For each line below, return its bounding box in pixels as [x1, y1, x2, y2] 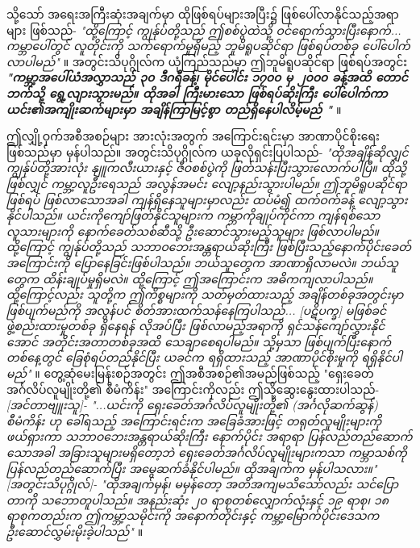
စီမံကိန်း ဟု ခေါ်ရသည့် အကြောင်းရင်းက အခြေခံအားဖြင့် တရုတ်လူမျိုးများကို [6, 412, 382, 429]
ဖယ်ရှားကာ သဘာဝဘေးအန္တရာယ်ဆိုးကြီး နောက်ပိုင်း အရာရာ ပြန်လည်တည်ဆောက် [6, 428, 413, 445]
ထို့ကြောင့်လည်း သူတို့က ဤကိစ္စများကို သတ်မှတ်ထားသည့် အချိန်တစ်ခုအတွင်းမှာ [6, 286, 404, 303]
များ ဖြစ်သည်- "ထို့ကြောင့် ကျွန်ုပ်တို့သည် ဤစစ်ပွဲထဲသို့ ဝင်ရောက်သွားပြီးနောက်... [6, 21, 401, 38]
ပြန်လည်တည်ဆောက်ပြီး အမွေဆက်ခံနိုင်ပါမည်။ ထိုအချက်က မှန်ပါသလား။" [6, 459, 377, 476]
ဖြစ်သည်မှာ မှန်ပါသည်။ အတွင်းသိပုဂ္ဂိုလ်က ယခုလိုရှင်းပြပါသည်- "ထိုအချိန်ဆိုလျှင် [6, 143, 409, 160]
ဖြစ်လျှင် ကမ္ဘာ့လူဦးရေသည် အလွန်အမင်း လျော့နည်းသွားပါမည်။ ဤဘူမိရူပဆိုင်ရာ [6, 174, 407, 191]
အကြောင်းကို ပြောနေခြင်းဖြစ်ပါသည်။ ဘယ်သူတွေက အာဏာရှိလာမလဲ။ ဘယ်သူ [6, 253, 398, 270]
